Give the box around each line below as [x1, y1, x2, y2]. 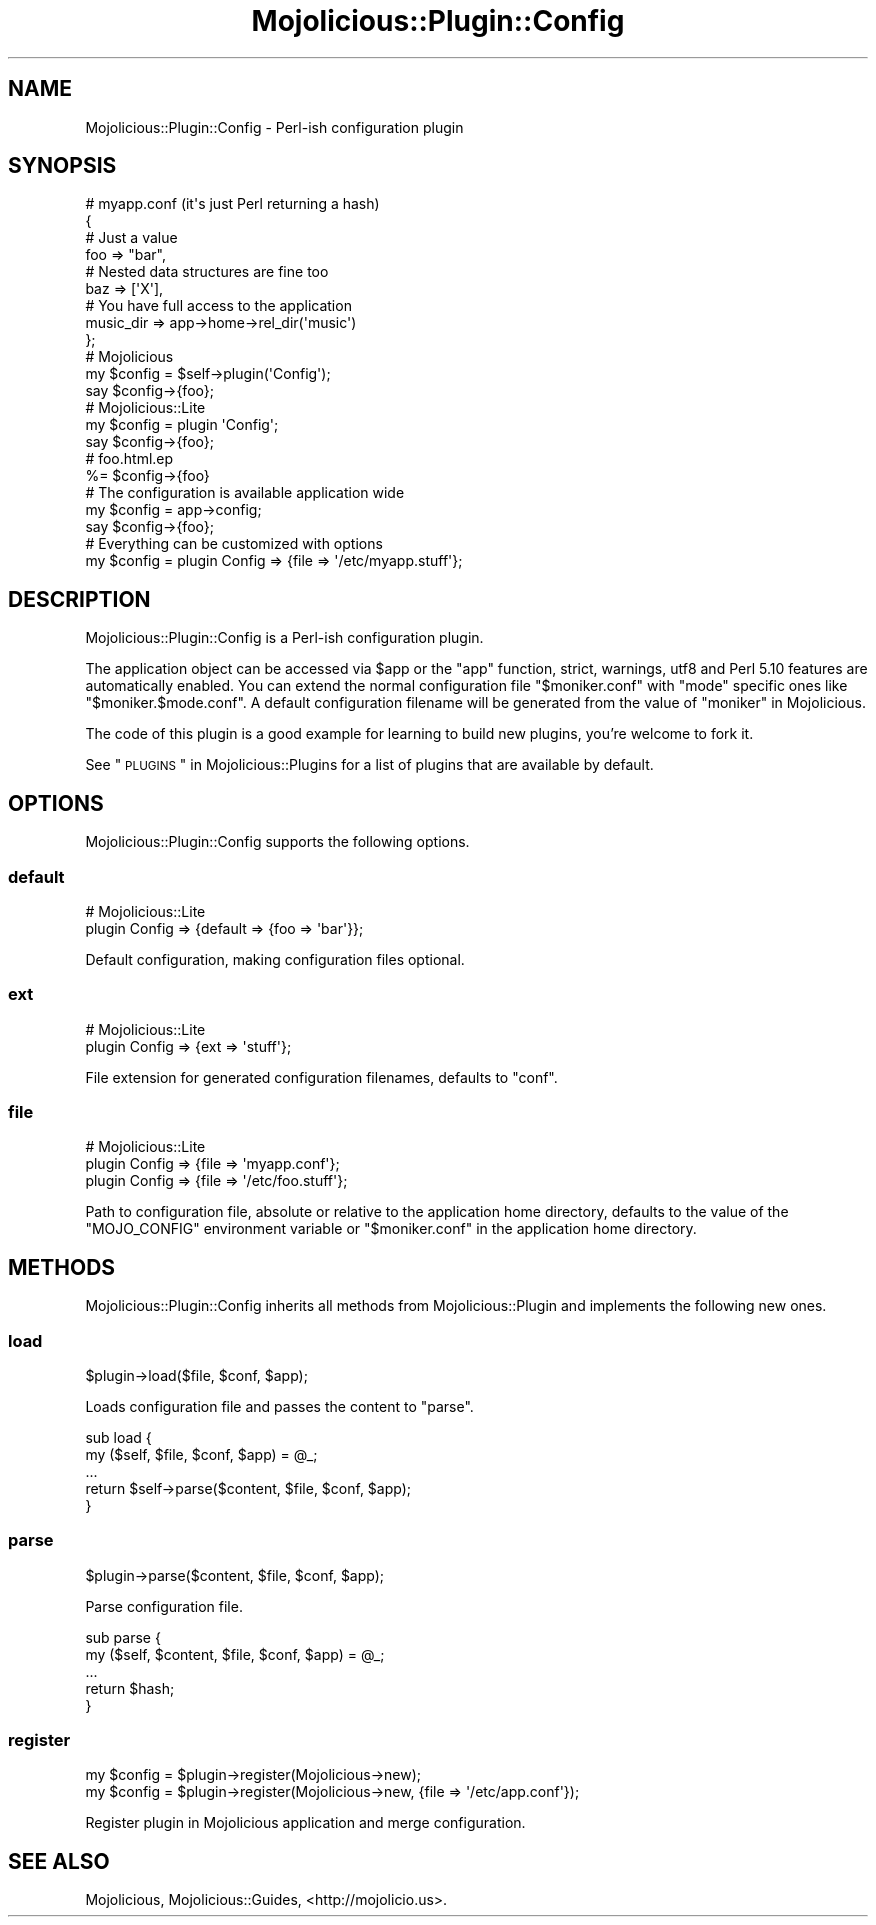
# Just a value [85, 229, 178, 247]
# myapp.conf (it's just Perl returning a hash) [85, 195, 380, 213]
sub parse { [85, 1628, 161, 1646]
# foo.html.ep [85, 450, 174, 468]
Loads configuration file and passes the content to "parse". [85, 1397, 474, 1415]
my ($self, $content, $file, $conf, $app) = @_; [85, 1645, 385, 1663]
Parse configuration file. [85, 1597, 243, 1615]
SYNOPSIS [8, 153, 117, 179]
